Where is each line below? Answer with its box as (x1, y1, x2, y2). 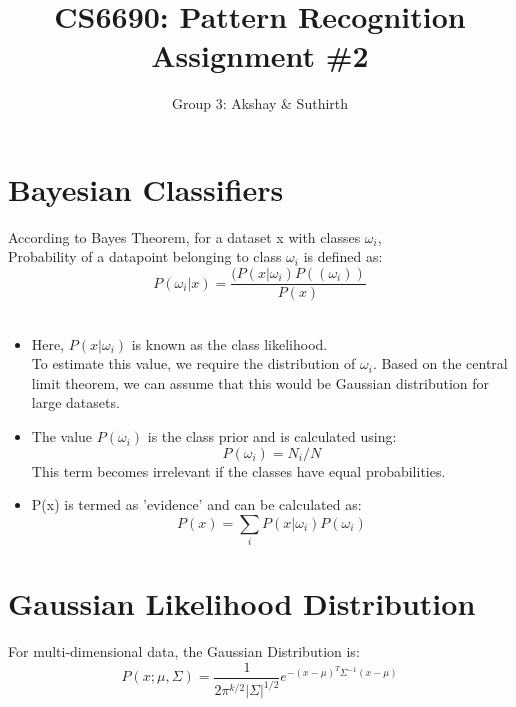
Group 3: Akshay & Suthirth (171, 93, 349, 114)
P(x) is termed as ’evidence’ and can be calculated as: (31, 494, 362, 515)
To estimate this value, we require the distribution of (31, 353, 356, 374)
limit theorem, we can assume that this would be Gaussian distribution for (31, 372, 490, 393)
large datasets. (31, 392, 120, 413)
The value (31, 426, 93, 447)
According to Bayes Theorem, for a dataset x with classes (8, 226, 361, 247)
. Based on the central (372, 353, 508, 374)
